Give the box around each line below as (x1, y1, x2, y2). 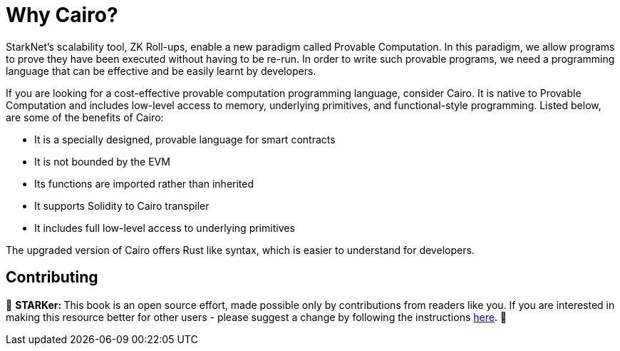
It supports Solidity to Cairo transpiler (34, 199, 210, 212)
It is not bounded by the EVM (34, 155, 170, 168)
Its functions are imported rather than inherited (34, 177, 254, 190)
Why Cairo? (6, 3, 118, 27)
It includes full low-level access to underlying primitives (34, 221, 295, 234)
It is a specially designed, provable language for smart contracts (34, 133, 336, 146)
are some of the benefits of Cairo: (6, 111, 164, 123)
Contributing (6, 268, 98, 287)
